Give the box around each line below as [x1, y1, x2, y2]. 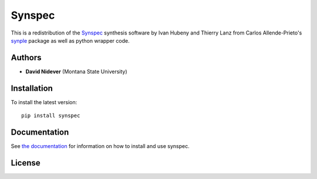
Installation [11, 83, 53, 93]
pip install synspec [21, 112, 80, 119]
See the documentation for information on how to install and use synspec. [11, 143, 190, 150]
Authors [11, 53, 42, 63]
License [11, 158, 41, 168]
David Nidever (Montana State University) [25, 68, 127, 75]
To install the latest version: [11, 98, 77, 105]
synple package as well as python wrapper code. [11, 37, 130, 44]
